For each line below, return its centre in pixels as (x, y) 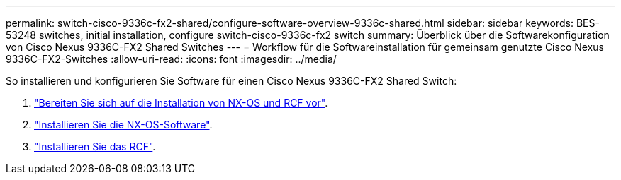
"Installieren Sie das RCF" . (95, 146)
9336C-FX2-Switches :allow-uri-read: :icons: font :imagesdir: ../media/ (171, 59)
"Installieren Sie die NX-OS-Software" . (123, 125)
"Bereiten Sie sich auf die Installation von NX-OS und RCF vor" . (181, 103)
